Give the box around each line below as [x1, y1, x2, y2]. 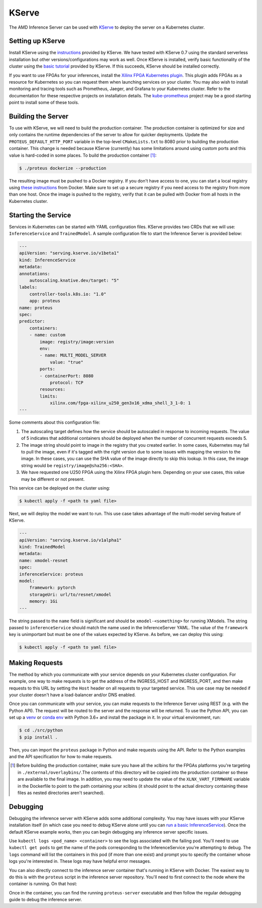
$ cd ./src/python [19, 727, 63, 733]
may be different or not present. [21, 476, 85, 482]
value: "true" [49, 359, 83, 365]
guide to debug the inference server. [9, 897, 82, 903]
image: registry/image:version [39, 339, 114, 345]
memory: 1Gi [29, 599, 58, 604]
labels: [19, 285, 37, 290]
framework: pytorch [29, 585, 76, 591]
